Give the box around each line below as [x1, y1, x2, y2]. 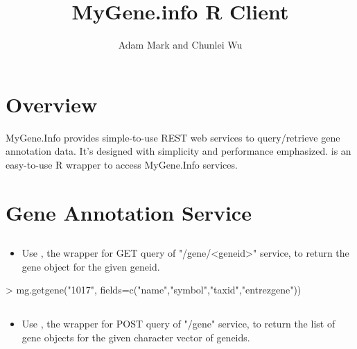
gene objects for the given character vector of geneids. [21, 330, 250, 344]
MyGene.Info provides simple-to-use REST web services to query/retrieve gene [6, 130, 340, 144]
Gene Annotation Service [6, 198, 252, 226]
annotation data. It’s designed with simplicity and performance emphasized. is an [6, 144, 351, 158]
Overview [6, 90, 98, 118]
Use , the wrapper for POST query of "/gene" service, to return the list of [21, 316, 336, 331]
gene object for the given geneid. [21, 259, 160, 273]
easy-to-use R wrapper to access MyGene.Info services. [6, 157, 238, 171]
